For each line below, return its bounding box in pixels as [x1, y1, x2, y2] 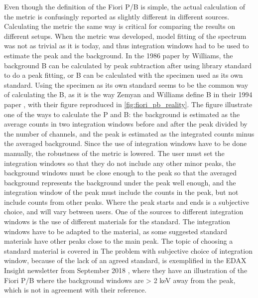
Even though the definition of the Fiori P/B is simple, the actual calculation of [4, 1, 246, 11]
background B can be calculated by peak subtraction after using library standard [4, 60, 252, 70]
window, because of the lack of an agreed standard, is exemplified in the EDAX [4, 255, 247, 266]
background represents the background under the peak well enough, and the [4, 177, 236, 187]
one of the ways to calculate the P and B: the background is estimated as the [4, 109, 240, 119]
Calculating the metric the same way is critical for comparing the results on [4, 21, 236, 31]
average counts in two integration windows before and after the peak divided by [4, 119, 248, 129]
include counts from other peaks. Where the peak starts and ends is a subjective [4, 196, 249, 207]
